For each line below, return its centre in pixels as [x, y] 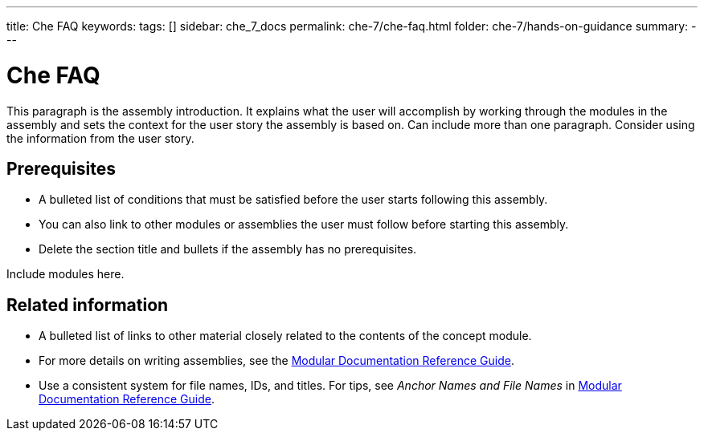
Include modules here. [65, 274]
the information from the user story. [100, 138]
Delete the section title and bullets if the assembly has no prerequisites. [228, 249]
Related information [88, 305]
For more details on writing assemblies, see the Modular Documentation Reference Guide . [276, 361]
